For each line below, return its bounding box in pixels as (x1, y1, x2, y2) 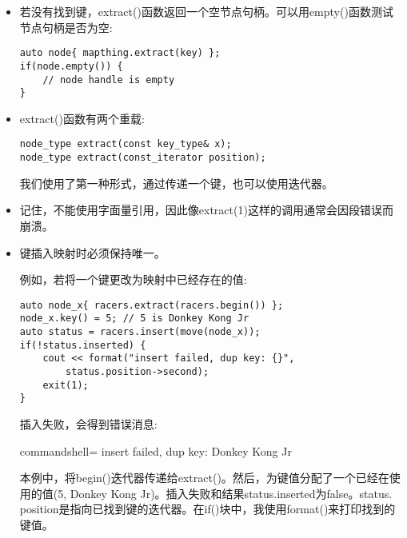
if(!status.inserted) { (19, 339, 146, 351)
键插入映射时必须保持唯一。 (19, 244, 166, 261)
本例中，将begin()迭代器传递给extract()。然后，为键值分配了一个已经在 (19, 469, 389, 486)
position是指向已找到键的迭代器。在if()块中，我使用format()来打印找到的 (19, 500, 396, 517)
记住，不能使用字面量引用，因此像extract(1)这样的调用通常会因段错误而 (19, 201, 393, 218)
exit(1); (42, 379, 89, 391)
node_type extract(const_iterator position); (19, 152, 266, 164)
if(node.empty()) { (19, 60, 123, 72)
